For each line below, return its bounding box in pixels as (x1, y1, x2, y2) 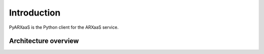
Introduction (9, 7, 61, 18)
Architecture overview (9, 37, 79, 45)
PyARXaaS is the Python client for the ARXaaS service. (9, 24, 119, 30)
